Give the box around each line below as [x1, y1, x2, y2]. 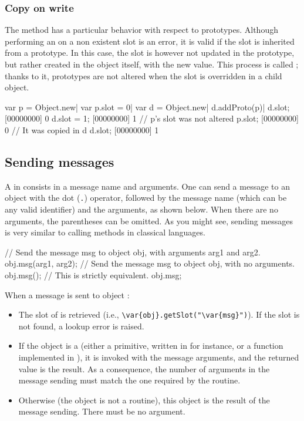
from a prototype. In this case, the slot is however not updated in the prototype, [5, 46, 295, 59]
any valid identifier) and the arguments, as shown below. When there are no [5, 203, 278, 215]
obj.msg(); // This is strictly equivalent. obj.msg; [5, 268, 182, 281]
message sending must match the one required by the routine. [18, 374, 241, 386]
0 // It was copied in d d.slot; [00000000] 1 [5, 123, 159, 136]
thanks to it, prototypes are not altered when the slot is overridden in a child [5, 69, 282, 82]
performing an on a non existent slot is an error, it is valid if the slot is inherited [5, 35, 295, 47]
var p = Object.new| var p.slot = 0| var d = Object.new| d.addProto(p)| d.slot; [5, 100, 290, 113]
